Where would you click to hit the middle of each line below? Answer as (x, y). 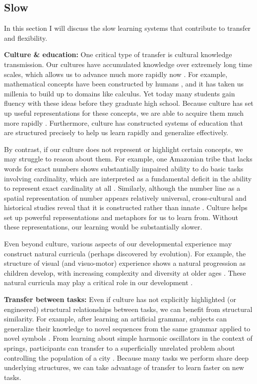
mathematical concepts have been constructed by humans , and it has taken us (124, 84)
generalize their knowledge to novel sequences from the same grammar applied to (127, 328)
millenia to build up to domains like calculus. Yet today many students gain (120, 93)
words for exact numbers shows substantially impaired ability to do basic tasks (124, 168)
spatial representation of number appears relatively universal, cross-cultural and (125, 197)
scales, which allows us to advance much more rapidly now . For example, (116, 74)
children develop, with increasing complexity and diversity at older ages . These (125, 272)
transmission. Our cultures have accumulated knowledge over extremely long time (128, 64)
